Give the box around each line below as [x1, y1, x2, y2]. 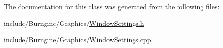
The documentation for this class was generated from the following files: [4, 1, 220, 11]
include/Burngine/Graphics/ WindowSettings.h [4, 18, 144, 28]
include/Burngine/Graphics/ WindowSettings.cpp [4, 34, 151, 45]
